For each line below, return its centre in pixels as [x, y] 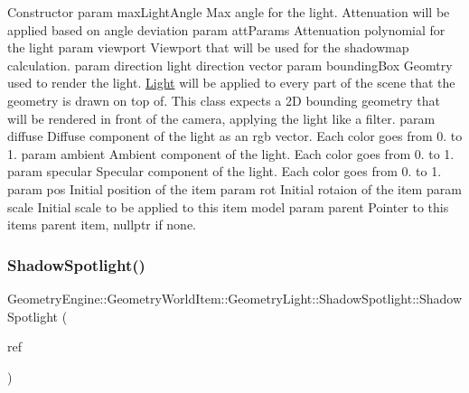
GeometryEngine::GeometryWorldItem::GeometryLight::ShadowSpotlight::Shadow [234, 298]
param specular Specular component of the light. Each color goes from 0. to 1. [225, 171]
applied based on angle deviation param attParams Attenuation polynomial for [226, 29]
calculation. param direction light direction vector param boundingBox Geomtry [230, 65]
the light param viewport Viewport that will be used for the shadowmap [208, 47]
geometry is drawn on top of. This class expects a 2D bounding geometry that [224, 100]
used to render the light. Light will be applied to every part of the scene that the [231, 83]
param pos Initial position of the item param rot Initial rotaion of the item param [234, 188]
